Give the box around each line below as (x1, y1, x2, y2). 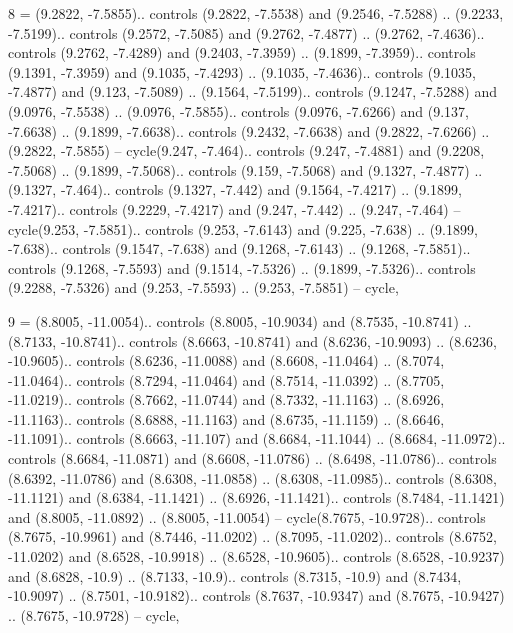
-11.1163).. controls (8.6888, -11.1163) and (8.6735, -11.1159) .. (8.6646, (8, 408, 445, 429)
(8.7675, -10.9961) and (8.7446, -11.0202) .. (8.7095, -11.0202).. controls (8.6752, (8, 526, 497, 547)
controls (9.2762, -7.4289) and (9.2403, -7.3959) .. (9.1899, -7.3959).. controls (8, 42, 476, 63)
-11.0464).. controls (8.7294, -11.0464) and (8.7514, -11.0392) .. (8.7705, (8, 369, 445, 390)
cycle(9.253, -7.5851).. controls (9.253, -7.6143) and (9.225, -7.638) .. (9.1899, (8, 218, 478, 239)
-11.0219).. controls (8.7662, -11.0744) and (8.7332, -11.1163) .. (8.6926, (8, 389, 445, 410)
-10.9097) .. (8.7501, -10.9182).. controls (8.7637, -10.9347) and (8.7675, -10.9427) (8, 585, 505, 606)
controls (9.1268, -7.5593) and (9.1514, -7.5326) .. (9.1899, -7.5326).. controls (8, 257, 476, 278)
